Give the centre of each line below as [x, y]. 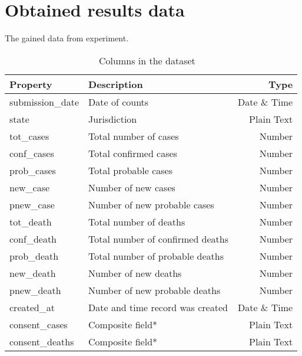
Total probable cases [130, 170]
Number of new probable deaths [155, 290]
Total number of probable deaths [156, 256]
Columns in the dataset [147, 60]
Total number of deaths [137, 221]
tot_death [31, 221]
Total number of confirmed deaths [159, 239]
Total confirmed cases [133, 153]
